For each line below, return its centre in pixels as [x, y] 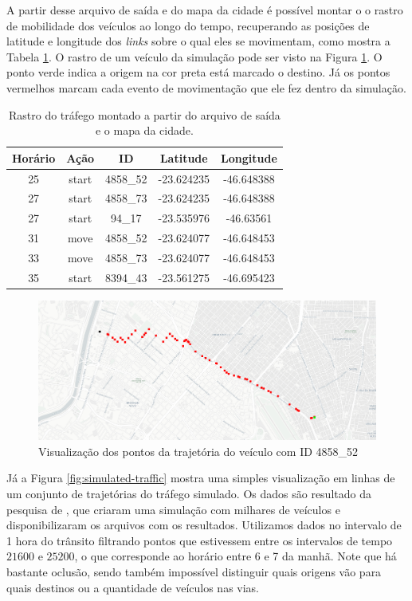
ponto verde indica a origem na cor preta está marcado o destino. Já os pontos [198, 72]
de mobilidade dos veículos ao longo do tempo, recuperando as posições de [188, 25]
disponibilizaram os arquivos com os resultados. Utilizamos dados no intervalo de [204, 525]
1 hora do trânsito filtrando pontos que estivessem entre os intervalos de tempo [200, 540]
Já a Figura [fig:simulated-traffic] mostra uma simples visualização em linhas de [201, 478]
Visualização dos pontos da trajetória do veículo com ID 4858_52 [198, 451]
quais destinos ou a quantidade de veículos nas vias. [133, 587]
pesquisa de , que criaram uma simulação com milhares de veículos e [173, 509]
